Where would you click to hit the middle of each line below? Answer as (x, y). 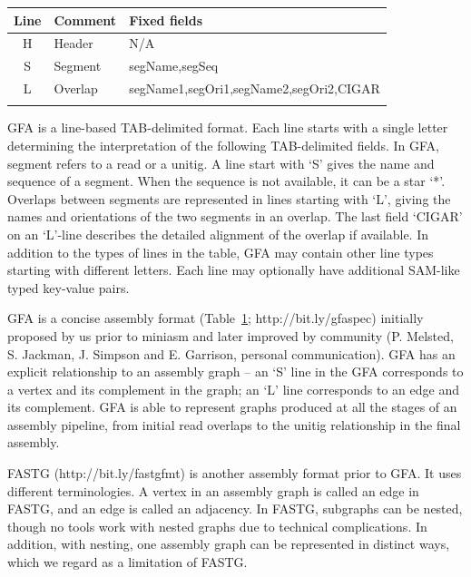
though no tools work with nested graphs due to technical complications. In (217, 526)
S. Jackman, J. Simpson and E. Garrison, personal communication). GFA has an (231, 353)
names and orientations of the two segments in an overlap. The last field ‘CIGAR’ (235, 216)
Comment (85, 20)
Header (74, 43)
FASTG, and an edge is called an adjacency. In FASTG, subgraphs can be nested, (235, 509)
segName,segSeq (174, 66)
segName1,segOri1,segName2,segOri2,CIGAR (255, 88)
